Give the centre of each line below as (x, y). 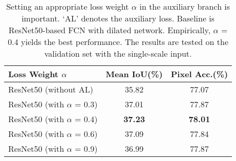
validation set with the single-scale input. (118, 53)
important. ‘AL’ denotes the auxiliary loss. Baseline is (118, 18)
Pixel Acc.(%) (199, 74)
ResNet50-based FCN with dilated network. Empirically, (110, 30)
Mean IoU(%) (134, 74)
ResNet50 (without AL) (51, 89)
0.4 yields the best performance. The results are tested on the (118, 42)
